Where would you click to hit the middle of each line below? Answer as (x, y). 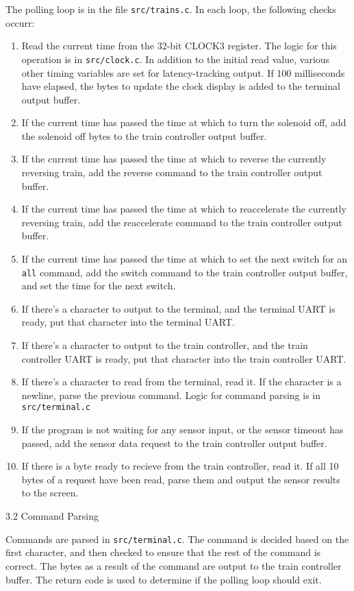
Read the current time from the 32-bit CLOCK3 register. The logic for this (179, 46)
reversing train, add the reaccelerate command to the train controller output (182, 222)
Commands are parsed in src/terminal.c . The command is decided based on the (177, 539)
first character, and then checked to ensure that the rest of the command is (163, 552)
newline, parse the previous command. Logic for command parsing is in (171, 395)
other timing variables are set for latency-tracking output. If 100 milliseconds (183, 72)
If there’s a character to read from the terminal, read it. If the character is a (181, 382)
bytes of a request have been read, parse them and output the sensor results (181, 479)
